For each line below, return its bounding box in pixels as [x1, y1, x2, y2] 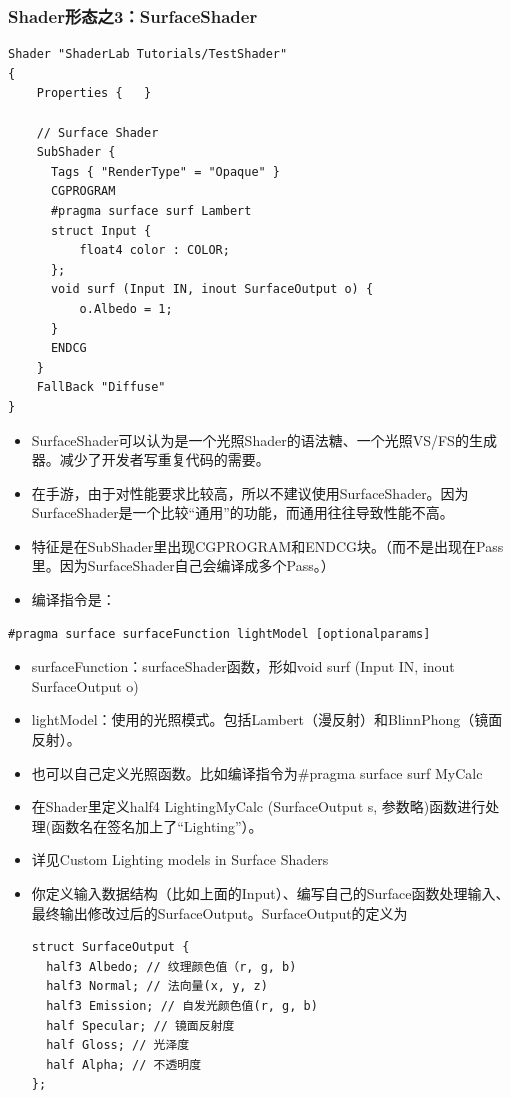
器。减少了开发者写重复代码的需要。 [31, 449, 270, 470]
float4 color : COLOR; [79, 243, 230, 258]
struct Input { [50, 223, 152, 238]
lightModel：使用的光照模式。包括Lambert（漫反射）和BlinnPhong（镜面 [31, 709, 503, 730]
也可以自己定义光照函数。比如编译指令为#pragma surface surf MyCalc [31, 762, 483, 783]
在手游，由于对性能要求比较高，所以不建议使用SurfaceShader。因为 [31, 482, 469, 503]
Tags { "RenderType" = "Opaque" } [50, 164, 281, 179]
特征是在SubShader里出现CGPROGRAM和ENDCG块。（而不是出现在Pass [31, 535, 504, 556]
